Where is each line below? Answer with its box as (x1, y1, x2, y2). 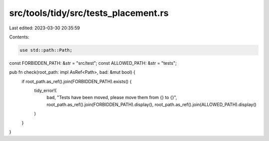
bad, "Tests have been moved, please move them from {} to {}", (46, 95, 177, 101)
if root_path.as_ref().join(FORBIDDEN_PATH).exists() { (21, 78, 132, 84)
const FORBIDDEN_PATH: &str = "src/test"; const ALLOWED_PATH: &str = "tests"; (9, 60, 177, 66)
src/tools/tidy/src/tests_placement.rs (9, 7, 169, 18)
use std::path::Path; (19, 47, 73, 53)
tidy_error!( (34, 88, 57, 94)
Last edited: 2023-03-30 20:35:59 (9, 25, 80, 31)
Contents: (9, 34, 29, 40)
